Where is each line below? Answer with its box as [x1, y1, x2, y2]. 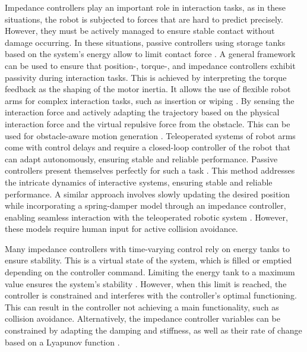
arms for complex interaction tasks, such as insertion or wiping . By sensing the [5, 94, 295, 106]
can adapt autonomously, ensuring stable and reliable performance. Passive [5, 152, 278, 165]
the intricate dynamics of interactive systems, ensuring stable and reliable [5, 175, 273, 188]
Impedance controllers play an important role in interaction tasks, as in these [5, 1, 286, 13]
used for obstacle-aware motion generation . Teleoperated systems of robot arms [5, 129, 296, 142]
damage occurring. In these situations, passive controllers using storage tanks [5, 36, 286, 48]
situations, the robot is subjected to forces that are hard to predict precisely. [5, 12, 283, 25]
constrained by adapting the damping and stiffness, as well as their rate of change [5, 324, 302, 337]
